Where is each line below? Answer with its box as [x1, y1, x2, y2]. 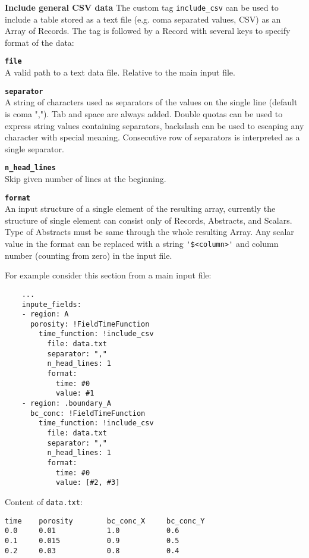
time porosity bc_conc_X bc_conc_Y [5, 516, 205, 525]
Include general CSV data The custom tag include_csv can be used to [5, 1, 279, 13]
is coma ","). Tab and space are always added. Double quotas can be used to [5, 107, 283, 120]
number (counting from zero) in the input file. [5, 249, 172, 261]
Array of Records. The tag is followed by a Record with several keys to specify [5, 24, 291, 37]
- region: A [21, 310, 69, 319]
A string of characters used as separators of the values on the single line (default [5, 96, 298, 108]
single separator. [5, 142, 64, 155]
